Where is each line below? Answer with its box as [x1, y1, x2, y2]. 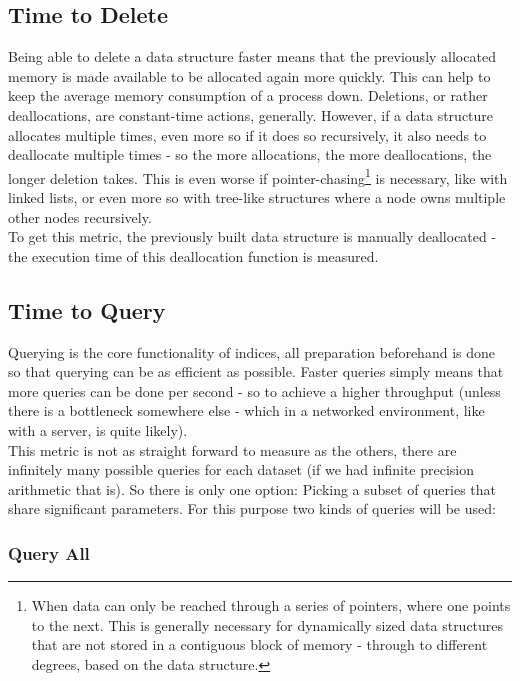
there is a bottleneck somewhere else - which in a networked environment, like [8, 400, 485, 421]
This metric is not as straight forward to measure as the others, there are [8, 439, 457, 460]
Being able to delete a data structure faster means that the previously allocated [8, 46, 496, 67]
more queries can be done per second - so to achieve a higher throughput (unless [8, 380, 501, 401]
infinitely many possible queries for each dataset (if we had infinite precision [8, 459, 475, 480]
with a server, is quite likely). [8, 419, 188, 440]
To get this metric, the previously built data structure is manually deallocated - [8, 226, 497, 247]
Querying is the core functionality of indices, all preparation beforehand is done [8, 341, 495, 362]
